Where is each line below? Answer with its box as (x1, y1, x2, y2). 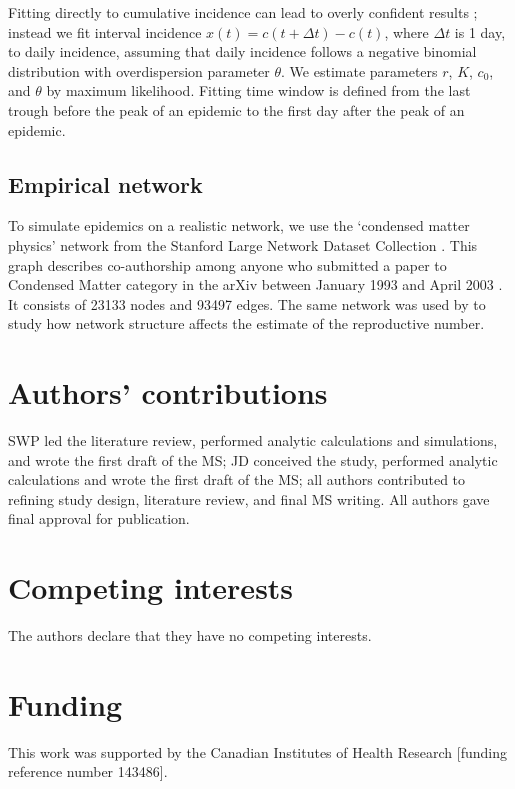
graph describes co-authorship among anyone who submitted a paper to (8, 254, 447, 275)
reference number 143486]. (8, 761, 168, 782)
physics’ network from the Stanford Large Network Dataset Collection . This (8, 234, 478, 255)
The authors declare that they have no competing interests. (8, 625, 372, 646)
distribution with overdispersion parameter (8, 60, 270, 81)
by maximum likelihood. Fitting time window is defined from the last (46, 80, 471, 101)
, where (384, 21, 429, 42)
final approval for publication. (8, 508, 190, 529)
